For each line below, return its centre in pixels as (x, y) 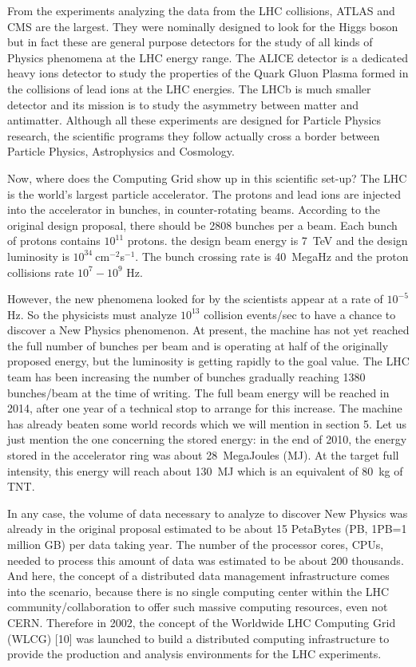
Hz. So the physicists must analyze (92, 314)
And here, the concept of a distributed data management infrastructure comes (198, 576)
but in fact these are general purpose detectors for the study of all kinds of (190, 42)
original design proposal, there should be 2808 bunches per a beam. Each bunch (202, 225)
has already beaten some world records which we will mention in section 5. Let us (207, 423)
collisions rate (41, 272)
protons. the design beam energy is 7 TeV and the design (267, 241)
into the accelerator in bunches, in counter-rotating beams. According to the (194, 209)
